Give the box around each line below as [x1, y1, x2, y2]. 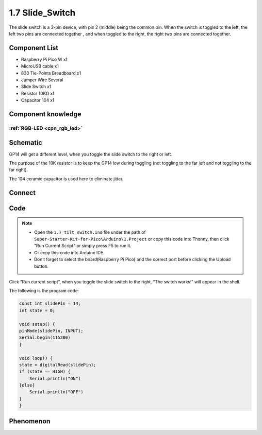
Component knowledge [9, 110, 82, 118]
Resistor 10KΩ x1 [21, 90, 55, 96]
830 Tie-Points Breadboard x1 [21, 70, 81, 76]
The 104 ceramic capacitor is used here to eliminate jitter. [9, 175, 124, 182]
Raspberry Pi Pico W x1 [21, 56, 68, 62]
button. [34, 263, 49, 269]
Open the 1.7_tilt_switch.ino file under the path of [34, 229, 146, 235]
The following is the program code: [9, 288, 79, 294]
